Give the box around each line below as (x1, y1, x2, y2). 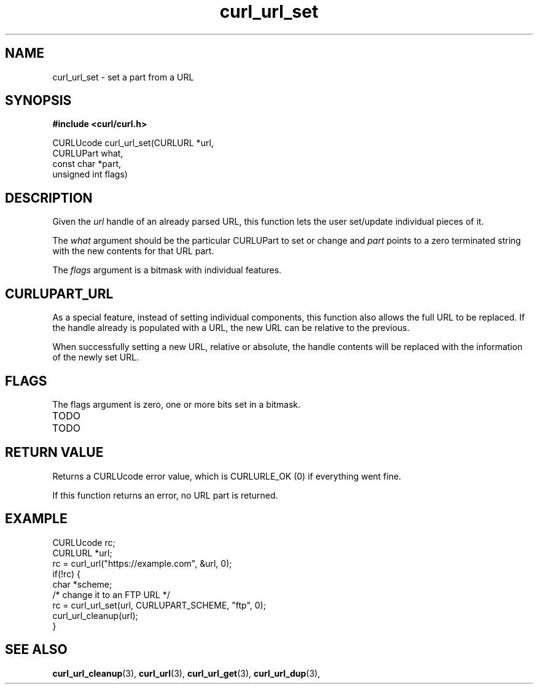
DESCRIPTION (5, 190, 93, 206)
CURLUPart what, (52, 148, 123, 159)
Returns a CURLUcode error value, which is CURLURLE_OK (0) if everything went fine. (52, 470, 402, 481)
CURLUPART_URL (5, 286, 114, 302)
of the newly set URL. (52, 352, 139, 363)
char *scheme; (52, 578, 112, 590)
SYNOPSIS (5, 93, 72, 109)
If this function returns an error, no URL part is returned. (52, 489, 278, 500)
